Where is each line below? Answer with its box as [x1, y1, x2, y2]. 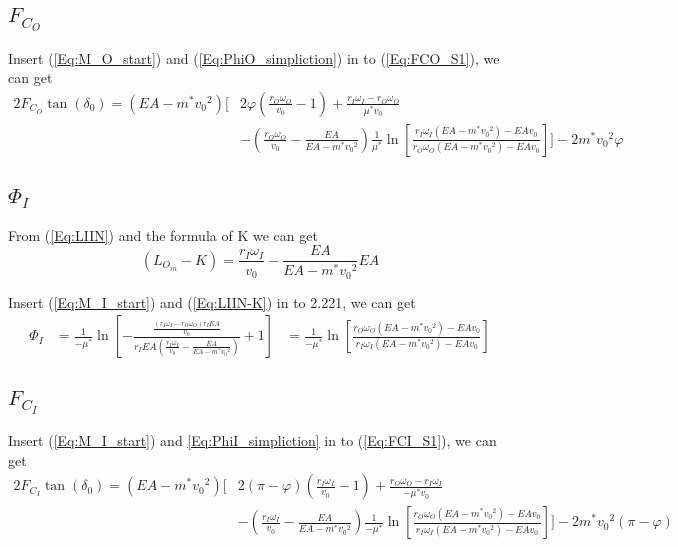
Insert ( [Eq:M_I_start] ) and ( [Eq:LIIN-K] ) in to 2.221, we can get [8, 291, 416, 312]
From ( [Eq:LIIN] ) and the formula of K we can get [8, 224, 318, 245]
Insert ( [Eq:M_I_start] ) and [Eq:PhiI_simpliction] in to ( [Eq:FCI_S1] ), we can [8, 430, 497, 451]
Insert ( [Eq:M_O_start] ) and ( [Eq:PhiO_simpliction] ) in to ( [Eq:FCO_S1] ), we [8, 47, 500, 68]
